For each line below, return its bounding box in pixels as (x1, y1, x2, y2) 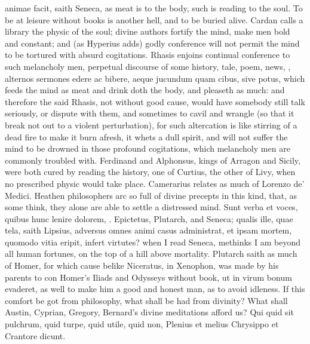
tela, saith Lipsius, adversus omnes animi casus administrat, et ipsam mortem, (5, 224, 292, 236)
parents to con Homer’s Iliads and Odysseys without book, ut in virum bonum (5, 271, 292, 283)
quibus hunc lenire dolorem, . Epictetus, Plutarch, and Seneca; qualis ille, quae (5, 212, 293, 225)
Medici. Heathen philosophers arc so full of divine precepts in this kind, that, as (5, 189, 297, 201)
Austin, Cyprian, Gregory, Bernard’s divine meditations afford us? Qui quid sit (5, 306, 294, 318)
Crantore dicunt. (5, 329, 66, 342)
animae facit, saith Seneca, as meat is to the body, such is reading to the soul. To (5, 2, 303, 14)
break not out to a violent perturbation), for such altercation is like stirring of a (5, 118, 297, 131)
